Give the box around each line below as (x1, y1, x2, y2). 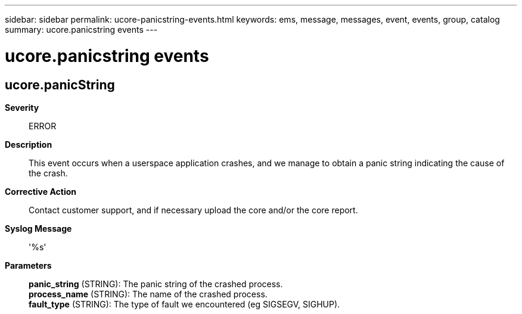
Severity (5, 102, 39, 113)
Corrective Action (5, 186, 76, 197)
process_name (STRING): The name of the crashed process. (29, 288, 268, 299)
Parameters (5, 260, 52, 271)
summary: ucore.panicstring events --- (5, 24, 158, 35)
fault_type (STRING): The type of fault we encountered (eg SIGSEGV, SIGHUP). (29, 299, 340, 309)
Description (5, 139, 52, 150)
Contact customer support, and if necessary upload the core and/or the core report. (29, 204, 358, 215)
